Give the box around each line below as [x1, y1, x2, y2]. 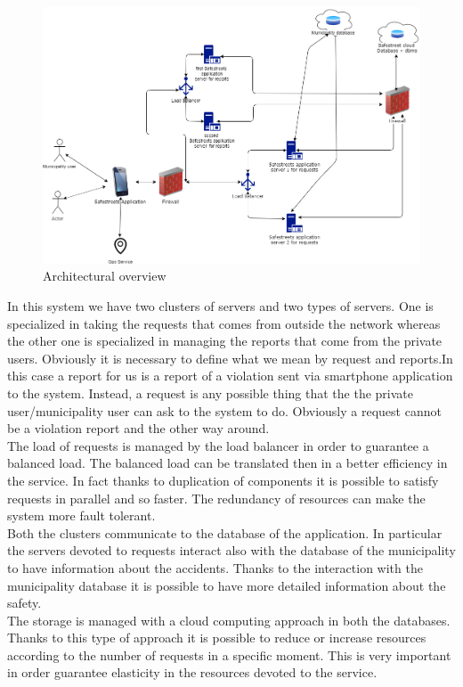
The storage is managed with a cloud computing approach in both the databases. [7, 610, 451, 629]
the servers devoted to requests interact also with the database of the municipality [7, 541, 456, 560]
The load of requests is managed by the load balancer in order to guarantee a [7, 436, 429, 454]
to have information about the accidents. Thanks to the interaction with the [7, 558, 423, 577]
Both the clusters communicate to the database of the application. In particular [7, 523, 443, 542]
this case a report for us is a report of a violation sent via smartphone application [7, 366, 453, 385]
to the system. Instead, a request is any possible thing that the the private [7, 383, 413, 402]
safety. [7, 593, 42, 612]
